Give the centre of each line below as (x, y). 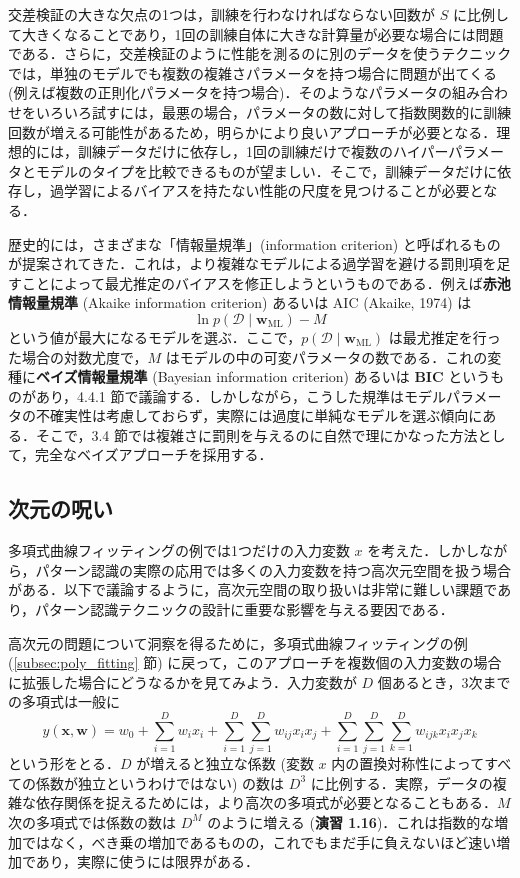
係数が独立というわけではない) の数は (160, 782)
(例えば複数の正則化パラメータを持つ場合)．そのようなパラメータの (230, 92)
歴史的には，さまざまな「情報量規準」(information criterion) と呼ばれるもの (254, 243)
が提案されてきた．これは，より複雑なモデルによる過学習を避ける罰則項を (252, 263)
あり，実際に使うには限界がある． (147, 861)
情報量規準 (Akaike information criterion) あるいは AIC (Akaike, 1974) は (240, 302)
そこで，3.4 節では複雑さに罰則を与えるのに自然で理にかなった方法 (256, 434)
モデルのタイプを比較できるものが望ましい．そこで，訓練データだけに (266, 170)
